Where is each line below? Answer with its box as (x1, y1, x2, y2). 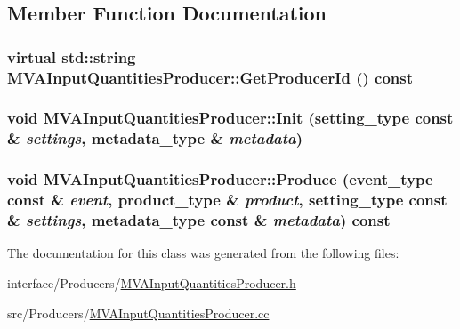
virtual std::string (7, 45, 136, 68)
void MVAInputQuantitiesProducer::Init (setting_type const (7, 107, 454, 129)
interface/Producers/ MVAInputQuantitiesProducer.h (7, 273, 296, 292)
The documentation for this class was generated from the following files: (7, 244, 399, 262)
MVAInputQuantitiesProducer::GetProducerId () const (7, 66, 414, 88)
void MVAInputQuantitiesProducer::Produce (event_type (7, 168, 433, 190)
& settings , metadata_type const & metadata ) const (7, 209, 391, 231)
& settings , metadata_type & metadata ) (7, 127, 303, 149)
